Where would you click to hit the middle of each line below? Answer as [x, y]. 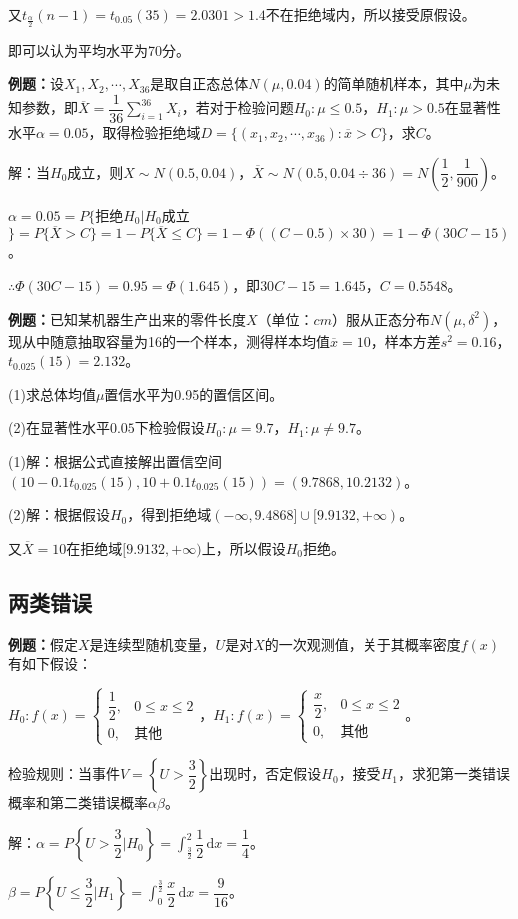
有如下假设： [50, 663]
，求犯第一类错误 [453, 773]
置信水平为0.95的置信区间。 [194, 393]
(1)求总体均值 [52, 393]
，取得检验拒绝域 [144, 132]
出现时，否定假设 [265, 773]
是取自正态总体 [199, 83]
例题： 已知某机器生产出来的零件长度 [127, 318]
